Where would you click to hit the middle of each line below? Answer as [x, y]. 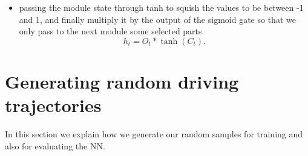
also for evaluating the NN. [55, 145]
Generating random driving [122, 81]
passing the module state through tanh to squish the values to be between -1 [161, 7]
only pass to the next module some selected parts [110, 31]
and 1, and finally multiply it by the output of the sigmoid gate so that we [157, 19]
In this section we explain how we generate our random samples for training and [154, 134]
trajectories [53, 105]
